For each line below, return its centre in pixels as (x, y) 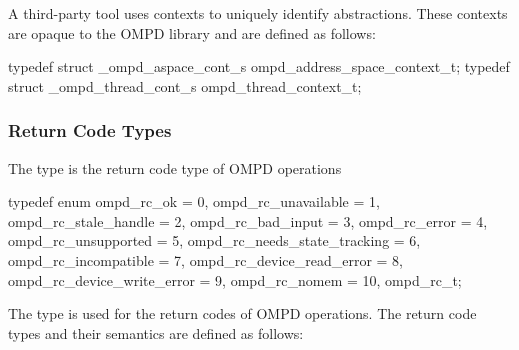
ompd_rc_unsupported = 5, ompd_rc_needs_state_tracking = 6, (214, 240)
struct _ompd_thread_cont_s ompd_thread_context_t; (185, 85)
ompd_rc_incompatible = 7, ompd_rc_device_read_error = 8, (205, 259)
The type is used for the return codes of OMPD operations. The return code (242, 313)
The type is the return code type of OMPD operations (175, 167)
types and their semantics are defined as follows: (156, 332)
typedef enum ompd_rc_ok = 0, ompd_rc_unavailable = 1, (194, 201)
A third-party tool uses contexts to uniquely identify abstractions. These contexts (258, 13)
